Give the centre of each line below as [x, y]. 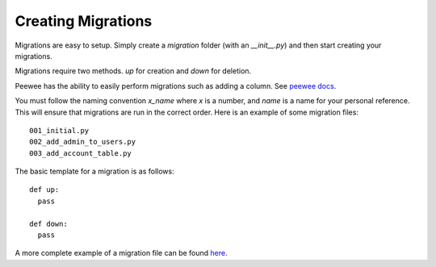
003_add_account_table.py [81, 153]
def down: [48, 223]
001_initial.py [59, 130]
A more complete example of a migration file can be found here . [121, 253]
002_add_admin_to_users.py [83, 142]
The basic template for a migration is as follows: [94, 171]
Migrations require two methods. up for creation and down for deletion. [133, 71]
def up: [44, 190]
